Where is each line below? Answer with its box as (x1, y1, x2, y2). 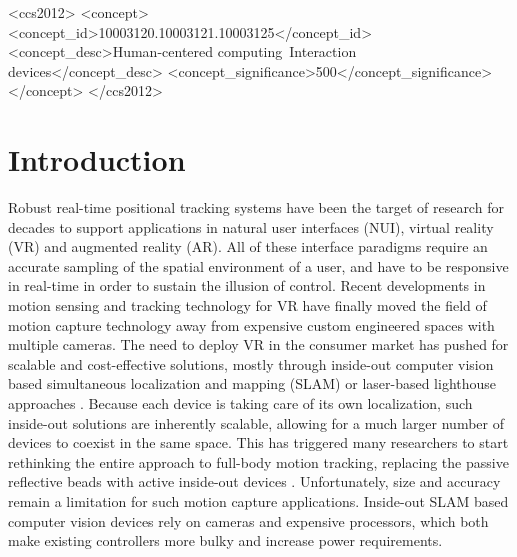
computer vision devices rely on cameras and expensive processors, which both (8, 510, 489, 531)
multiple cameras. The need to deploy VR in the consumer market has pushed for (8, 334, 509, 355)
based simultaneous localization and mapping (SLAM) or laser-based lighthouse (8, 373, 497, 394)
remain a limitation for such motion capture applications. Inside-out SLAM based (8, 491, 509, 511)
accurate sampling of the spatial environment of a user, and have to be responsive (8, 255, 509, 276)
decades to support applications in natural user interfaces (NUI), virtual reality (8, 216, 494, 237)
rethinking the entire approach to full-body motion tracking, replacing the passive (8, 451, 509, 472)
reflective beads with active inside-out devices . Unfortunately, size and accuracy (8, 471, 501, 492)
